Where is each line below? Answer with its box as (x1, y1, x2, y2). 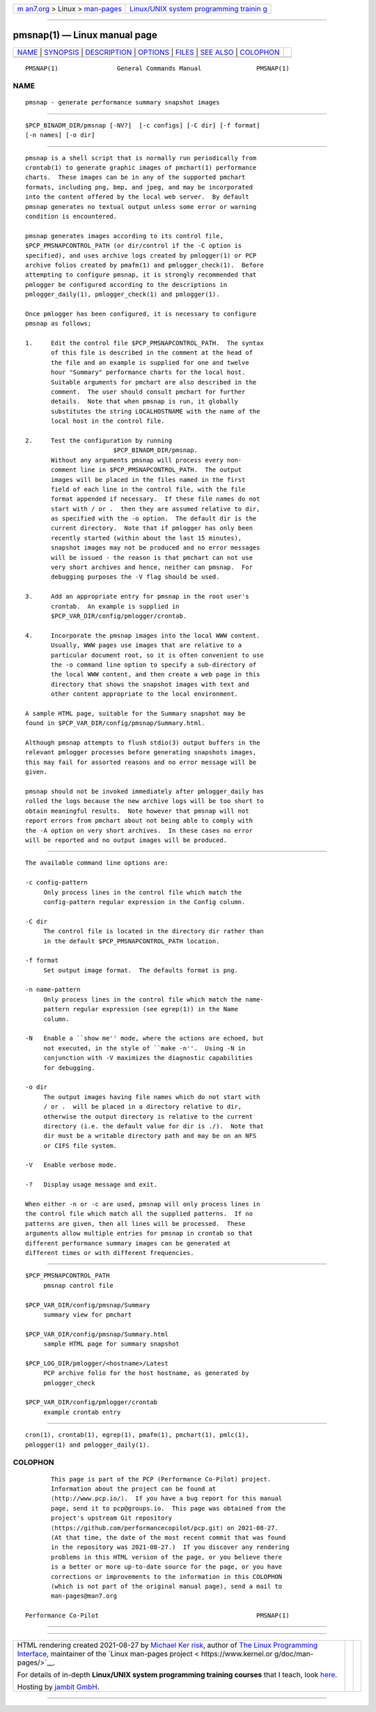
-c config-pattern (25, 878, 88, 887)
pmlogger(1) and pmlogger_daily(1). (25, 1440, 150, 1449)
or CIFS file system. (43, 1142, 118, 1149)
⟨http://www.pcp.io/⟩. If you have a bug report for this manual (51, 1495, 283, 1502)
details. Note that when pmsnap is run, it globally (51, 398, 238, 405)
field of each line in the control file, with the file (51, 485, 246, 493)
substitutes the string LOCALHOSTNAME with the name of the (51, 407, 260, 415)
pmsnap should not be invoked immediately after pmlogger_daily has (25, 788, 264, 795)
